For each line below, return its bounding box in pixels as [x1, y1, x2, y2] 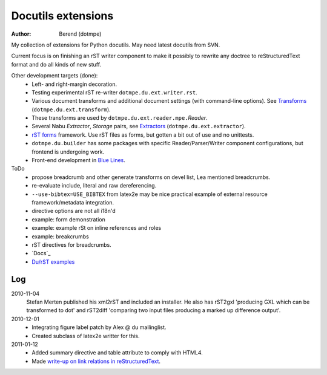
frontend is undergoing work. [31, 148, 105, 155]
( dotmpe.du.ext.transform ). [31, 106, 111, 113]
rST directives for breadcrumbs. [31, 241, 111, 248]
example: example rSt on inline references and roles [31, 224, 162, 232]
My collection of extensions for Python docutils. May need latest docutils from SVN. [11, 41, 220, 48]
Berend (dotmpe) [59, 30, 102, 37]
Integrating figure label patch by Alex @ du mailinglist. [31, 324, 167, 331]
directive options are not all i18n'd [31, 207, 116, 215]
